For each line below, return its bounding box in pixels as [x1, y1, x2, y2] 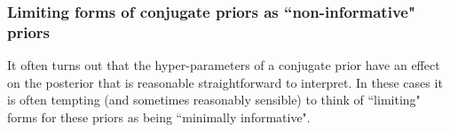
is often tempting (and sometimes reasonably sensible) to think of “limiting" [7, 90, 421, 109]
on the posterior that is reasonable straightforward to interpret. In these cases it [7, 73, 443, 91]
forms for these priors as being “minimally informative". [7, 107, 311, 126]
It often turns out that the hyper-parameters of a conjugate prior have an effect [7, 56, 440, 74]
